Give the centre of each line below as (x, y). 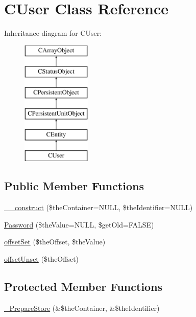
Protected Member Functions (83, 287)
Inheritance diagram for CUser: (53, 33)
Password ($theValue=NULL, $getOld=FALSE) (79, 224)
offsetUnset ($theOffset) (42, 259)
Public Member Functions (74, 186)
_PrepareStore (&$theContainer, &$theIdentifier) (82, 308)
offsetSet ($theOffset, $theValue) (55, 242)
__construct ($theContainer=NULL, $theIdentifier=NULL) (99, 207)
